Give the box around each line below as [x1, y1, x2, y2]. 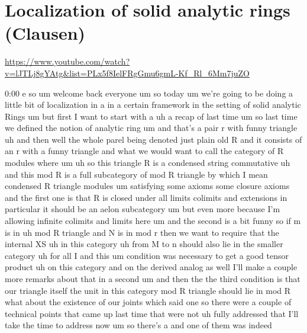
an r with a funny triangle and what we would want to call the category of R [5, 145, 284, 157]
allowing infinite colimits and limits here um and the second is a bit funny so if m [5, 214, 301, 227]
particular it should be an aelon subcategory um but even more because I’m [5, 203, 280, 215]
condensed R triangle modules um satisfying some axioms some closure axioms [5, 180, 290, 192]
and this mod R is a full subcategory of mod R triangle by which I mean [5, 168, 268, 180]
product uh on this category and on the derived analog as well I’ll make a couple [5, 261, 298, 273]
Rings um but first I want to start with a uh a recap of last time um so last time [5, 110, 298, 122]
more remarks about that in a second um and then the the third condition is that [5, 273, 300, 284]
